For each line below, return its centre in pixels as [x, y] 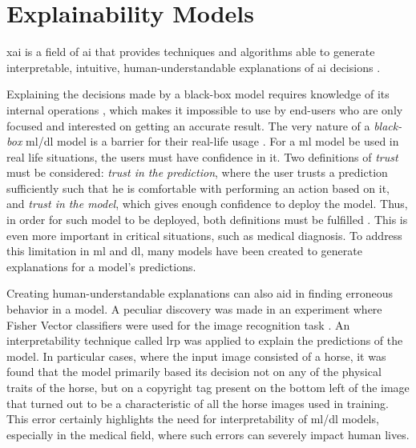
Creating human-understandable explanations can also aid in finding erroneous [200, 293]
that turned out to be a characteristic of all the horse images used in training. [198, 403]
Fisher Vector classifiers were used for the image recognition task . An [178, 324]
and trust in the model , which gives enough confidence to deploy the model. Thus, [207, 204]
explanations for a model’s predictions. [101, 266]
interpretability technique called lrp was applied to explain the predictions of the [205, 340]
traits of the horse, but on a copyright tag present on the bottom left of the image [208, 387]
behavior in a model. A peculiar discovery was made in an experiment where [194, 309]
